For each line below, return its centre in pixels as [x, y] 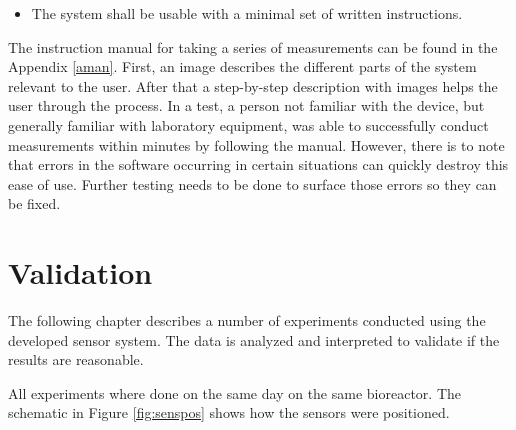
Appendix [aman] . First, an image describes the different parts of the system [242, 66]
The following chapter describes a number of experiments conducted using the [247, 320]
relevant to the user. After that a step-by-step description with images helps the [253, 85]
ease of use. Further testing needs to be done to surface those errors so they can [252, 183]
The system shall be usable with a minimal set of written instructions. [247, 13]
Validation [80, 272]
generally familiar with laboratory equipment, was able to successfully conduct [248, 124]
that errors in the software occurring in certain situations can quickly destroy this [258, 164]
